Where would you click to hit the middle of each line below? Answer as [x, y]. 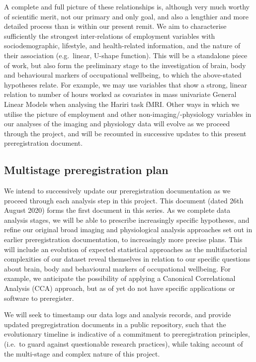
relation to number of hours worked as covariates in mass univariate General [120, 94]
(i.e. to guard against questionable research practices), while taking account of [124, 344]
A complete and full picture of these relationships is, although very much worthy [127, 6]
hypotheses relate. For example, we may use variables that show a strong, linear [126, 84]
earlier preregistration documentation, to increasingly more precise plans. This [123, 239]
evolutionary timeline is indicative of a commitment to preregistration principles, [127, 334]
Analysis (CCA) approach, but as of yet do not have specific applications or [120, 288]
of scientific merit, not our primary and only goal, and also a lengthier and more [126, 16]
